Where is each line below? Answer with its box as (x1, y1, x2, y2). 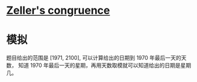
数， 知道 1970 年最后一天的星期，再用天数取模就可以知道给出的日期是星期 (6, 61, 192, 69)
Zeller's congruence (6, 4, 110, 17)
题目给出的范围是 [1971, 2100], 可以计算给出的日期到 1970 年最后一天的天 (6, 54, 187, 61)
